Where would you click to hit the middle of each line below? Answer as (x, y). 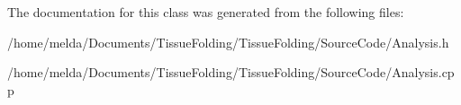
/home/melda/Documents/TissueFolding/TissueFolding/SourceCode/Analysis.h (228, 42)
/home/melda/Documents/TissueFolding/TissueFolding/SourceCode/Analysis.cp (231, 72)
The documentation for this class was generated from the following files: (206, 12)
